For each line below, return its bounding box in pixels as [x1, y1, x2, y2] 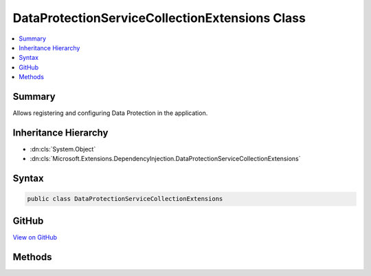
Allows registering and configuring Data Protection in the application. [12, 109, 208, 117]
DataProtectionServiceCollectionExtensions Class [12, 10, 306, 25]
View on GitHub [12, 233, 58, 241]
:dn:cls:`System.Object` [30, 145, 96, 153]
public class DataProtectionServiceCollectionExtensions [27, 195, 223, 203]
